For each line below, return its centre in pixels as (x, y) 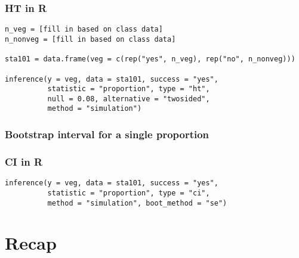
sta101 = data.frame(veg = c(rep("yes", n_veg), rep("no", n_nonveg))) (150, 59)
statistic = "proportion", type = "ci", (129, 193)
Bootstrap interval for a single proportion (107, 134)
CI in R (24, 161)
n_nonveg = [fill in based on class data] (90, 39)
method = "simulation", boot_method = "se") (137, 203)
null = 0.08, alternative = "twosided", (129, 99)
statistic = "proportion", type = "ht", (129, 89)
